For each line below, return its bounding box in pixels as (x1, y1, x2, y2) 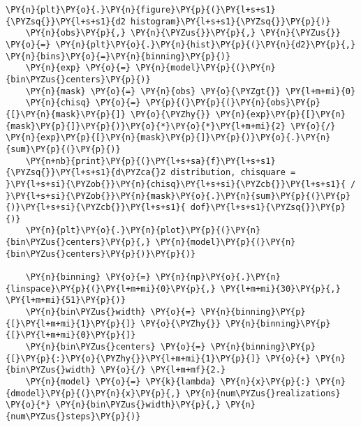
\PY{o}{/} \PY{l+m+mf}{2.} (101, 365, 226, 375)
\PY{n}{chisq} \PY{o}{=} (25, 98, 141, 108)
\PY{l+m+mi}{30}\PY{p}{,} (220, 283, 341, 294)
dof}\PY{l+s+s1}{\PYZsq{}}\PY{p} (190, 202, 346, 213)
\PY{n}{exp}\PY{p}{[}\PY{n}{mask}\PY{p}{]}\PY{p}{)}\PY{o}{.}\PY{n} (6, 133, 331, 143)
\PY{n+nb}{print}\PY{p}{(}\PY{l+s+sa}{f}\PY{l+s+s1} (25, 156, 276, 166)
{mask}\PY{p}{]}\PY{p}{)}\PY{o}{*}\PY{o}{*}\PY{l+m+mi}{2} (6, 121, 286, 131)
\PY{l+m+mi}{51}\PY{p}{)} (6, 295, 126, 306)
